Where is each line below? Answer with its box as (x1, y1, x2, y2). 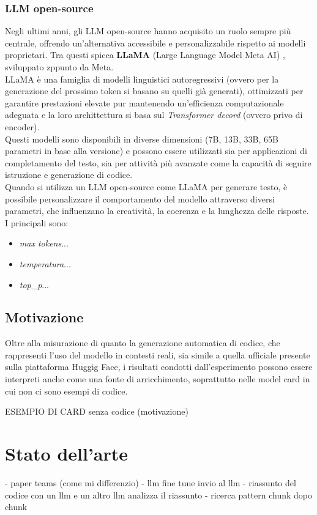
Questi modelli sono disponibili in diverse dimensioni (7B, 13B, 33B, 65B (5, 132, 278, 145)
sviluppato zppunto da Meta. (5, 61, 114, 73)
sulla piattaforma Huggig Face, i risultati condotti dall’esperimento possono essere (5, 360, 313, 373)
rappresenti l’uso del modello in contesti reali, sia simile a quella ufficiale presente (5, 348, 310, 361)
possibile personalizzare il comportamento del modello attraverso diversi (5, 192, 275, 205)
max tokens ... (19, 237, 69, 250)
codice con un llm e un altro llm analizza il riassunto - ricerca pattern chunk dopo (5, 488, 313, 501)
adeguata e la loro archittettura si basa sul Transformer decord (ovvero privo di (5, 108, 303, 121)
